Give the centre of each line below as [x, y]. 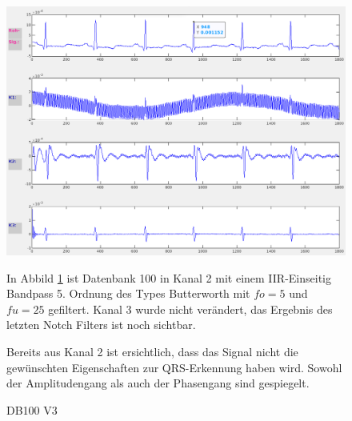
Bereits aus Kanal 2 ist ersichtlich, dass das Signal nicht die [152, 351]
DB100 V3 [32, 409]
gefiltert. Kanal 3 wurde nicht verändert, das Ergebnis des [190, 309]
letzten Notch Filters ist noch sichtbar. [101, 325]
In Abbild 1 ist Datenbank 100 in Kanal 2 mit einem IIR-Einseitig [169, 277]
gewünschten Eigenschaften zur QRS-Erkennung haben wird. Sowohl [174, 367]
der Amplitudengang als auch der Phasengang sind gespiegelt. [158, 383]
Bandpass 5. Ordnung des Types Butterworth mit [128, 293]
